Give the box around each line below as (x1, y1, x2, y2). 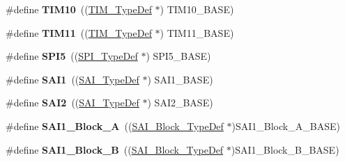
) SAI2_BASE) (147, 95, 213, 110)
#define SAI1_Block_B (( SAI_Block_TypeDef (6, 142, 224, 156)
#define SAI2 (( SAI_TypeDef (6, 95, 139, 110)
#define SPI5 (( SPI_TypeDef (6, 49, 138, 63)
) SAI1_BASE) (147, 72, 213, 86)
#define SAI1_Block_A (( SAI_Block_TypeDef (6, 118, 224, 133)
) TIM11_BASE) (160, 25, 234, 40)
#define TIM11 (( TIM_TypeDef (6, 25, 152, 40)
